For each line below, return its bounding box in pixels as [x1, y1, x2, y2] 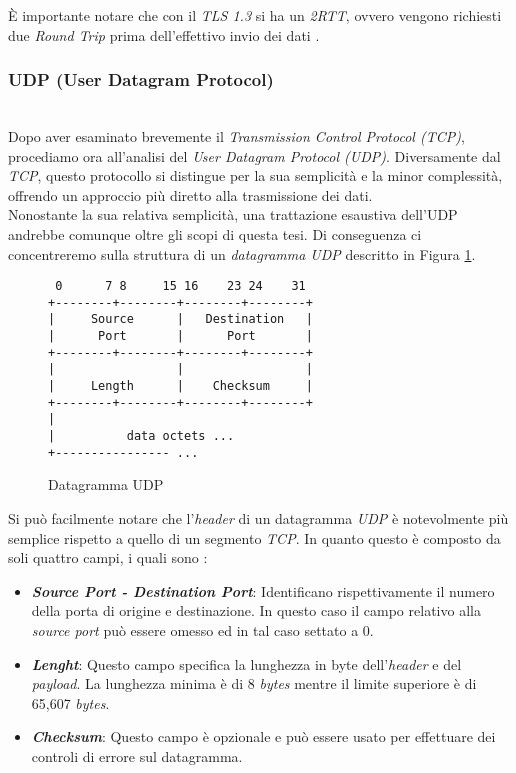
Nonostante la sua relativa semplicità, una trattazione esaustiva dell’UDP [8, 204, 458, 225]
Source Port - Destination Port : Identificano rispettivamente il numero [31, 580, 495, 601]
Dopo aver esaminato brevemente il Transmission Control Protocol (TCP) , [8, 126, 465, 146]
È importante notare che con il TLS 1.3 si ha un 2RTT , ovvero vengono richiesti [8, 5, 502, 25]
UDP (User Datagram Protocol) [8, 67, 274, 92]
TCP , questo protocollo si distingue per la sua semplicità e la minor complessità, [8, 165, 503, 186]
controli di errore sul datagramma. [31, 745, 243, 766]
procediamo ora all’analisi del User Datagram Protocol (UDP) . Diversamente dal [8, 145, 501, 166]
